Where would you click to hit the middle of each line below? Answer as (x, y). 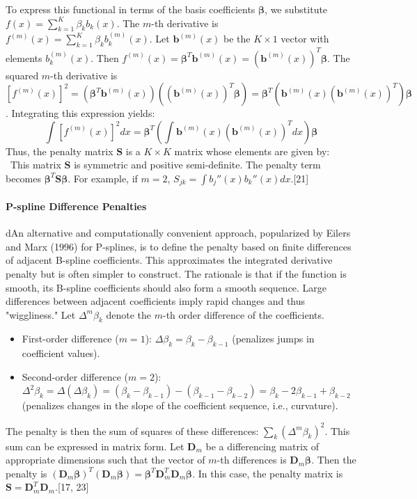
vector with (305, 39)
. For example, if (103, 178)
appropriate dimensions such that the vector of (105, 460)
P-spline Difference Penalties (76, 206)
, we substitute (296, 9)
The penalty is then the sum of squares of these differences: (132, 430)
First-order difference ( (70, 339)
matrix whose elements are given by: (252, 151)
